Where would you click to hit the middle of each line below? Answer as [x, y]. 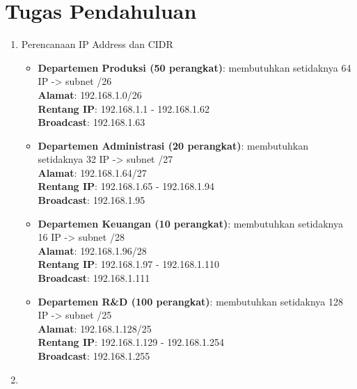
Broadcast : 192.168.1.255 [94, 356]
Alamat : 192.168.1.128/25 [95, 328]
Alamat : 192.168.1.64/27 [92, 172]
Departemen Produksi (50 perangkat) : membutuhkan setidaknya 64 [195, 67]
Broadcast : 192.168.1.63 [92, 122]
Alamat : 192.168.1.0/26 [90, 94]
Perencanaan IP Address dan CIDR [97, 44]
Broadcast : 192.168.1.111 [94, 278]
